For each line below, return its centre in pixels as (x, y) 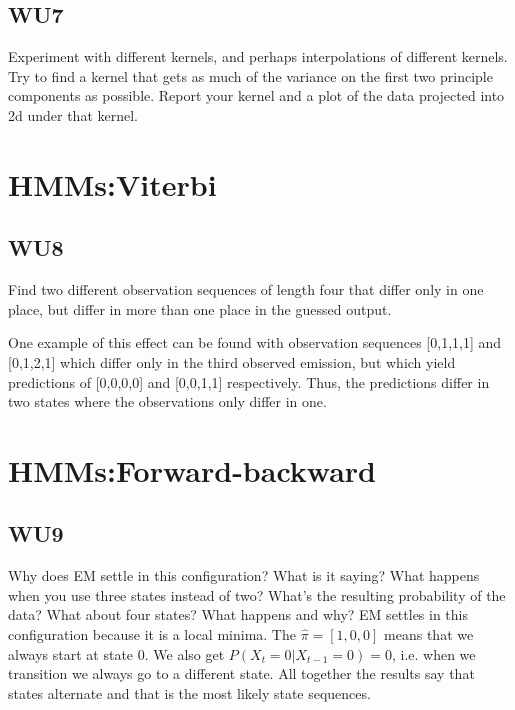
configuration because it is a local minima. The (152, 634)
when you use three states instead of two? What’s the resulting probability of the (257, 594)
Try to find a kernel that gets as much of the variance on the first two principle (250, 75)
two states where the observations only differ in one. (167, 401)
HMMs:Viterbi (112, 183)
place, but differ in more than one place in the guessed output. (200, 308)
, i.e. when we (433, 653)
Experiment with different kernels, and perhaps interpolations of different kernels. (258, 56)
